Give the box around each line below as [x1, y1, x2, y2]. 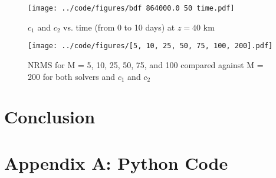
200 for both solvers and [28, 70, 116, 82]
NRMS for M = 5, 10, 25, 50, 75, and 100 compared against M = [28, 58, 264, 70]
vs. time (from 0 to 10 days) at [63, 21, 175, 33]
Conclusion [4, 105, 96, 129]
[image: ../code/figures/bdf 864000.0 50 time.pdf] [28, 4, 235, 12]
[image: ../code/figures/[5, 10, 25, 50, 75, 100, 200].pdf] [28, 42, 273, 51]
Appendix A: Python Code [4, 150, 228, 174]
